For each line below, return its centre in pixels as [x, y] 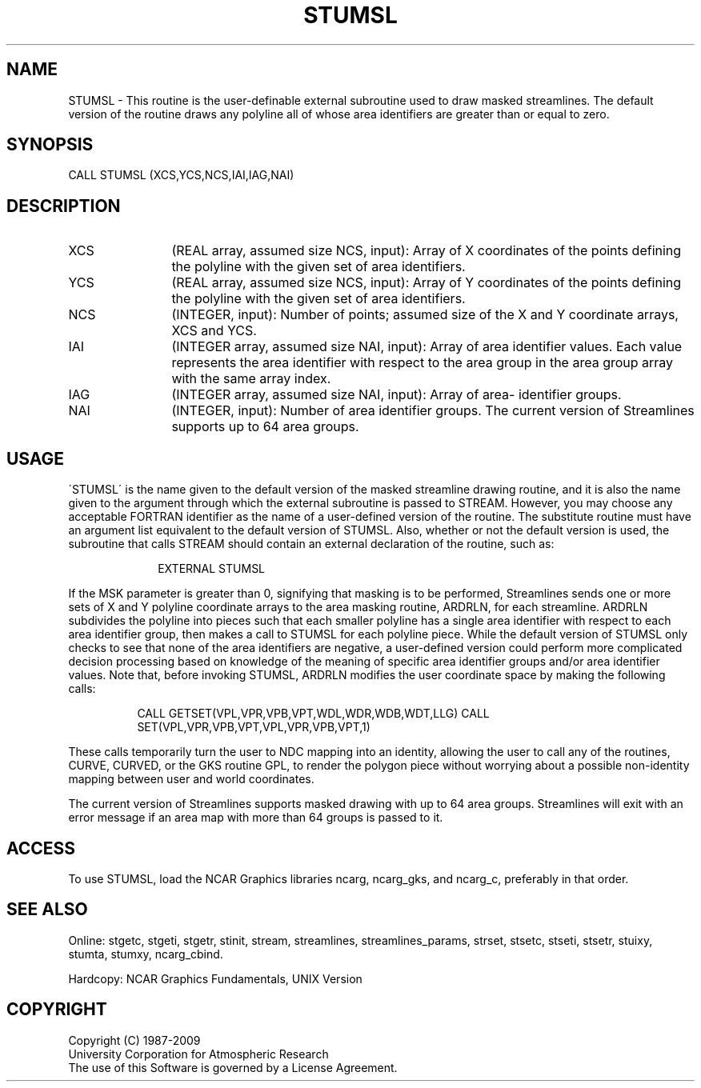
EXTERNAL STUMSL [212, 569]
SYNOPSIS [50, 145]
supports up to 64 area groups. [265, 427]
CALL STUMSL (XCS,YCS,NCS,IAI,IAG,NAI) [181, 175]
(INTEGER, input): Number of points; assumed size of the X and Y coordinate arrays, [425, 315]
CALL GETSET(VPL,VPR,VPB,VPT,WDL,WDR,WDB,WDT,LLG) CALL [313, 714]
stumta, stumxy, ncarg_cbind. [146, 954]
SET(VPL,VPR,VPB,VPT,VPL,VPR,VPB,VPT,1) [254, 727]
